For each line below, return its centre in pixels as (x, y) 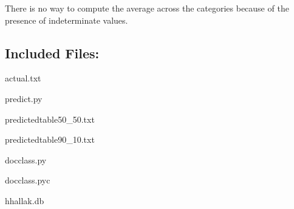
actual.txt (23, 78)
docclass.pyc (28, 180)
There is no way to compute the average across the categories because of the (147, 8)
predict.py (24, 98)
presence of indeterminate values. (67, 20)
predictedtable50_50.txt (50, 119)
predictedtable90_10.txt (50, 139)
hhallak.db (25, 200)
